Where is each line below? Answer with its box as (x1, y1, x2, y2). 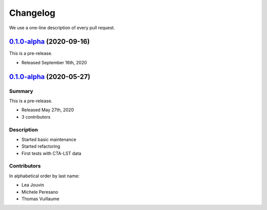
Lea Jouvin (21, 182, 44, 188)
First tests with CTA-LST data (21, 150, 82, 156)
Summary (9, 87, 34, 94)
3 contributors (21, 114, 50, 120)
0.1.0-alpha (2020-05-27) (9, 72, 90, 81)
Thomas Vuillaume (21, 196, 59, 202)
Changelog (9, 7, 55, 18)
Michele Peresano (21, 189, 59, 195)
